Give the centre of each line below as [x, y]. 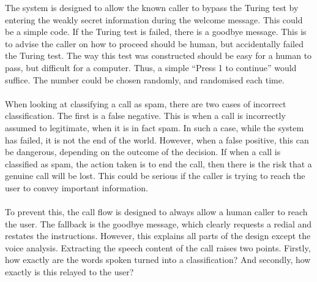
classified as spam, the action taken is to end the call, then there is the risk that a [158, 163]
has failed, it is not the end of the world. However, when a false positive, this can [157, 139]
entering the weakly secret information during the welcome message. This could [154, 19]
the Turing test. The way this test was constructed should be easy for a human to [158, 55]
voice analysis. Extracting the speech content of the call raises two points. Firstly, [158, 247]
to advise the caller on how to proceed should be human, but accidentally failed [154, 43]
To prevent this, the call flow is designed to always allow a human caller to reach [156, 212]
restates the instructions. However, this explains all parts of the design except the [158, 236]
